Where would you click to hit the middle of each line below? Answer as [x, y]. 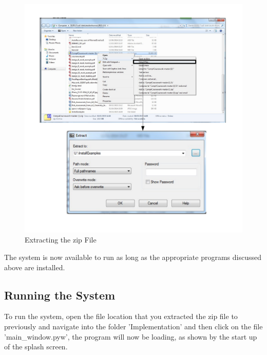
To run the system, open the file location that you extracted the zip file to [121, 316]
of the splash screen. [36, 347]
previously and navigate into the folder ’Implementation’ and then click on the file [133, 326]
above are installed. [35, 267]
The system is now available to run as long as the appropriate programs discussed [133, 257]
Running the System [60, 295]
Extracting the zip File [61, 240]
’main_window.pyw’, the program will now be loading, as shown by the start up [131, 336]
